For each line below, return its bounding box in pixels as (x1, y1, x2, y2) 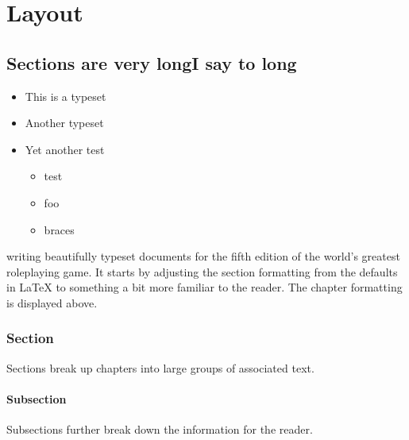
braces (44, 221, 75, 237)
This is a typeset (25, 87, 106, 104)
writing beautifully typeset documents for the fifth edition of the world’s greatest (6, 248, 400, 264)
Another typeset (25, 114, 104, 131)
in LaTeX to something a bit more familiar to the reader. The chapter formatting (6, 279, 403, 295)
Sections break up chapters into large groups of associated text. (6, 359, 314, 376)
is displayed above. (6, 294, 98, 311)
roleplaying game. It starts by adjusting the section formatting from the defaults (6, 263, 398, 280)
